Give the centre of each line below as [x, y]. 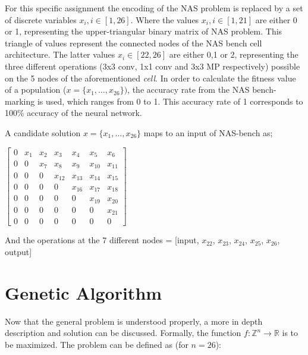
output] [18, 252]
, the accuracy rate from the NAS [188, 89]
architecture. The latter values [60, 54]
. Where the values [165, 19]
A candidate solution [43, 132]
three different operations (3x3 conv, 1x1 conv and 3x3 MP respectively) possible [153, 66]
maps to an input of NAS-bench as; [208, 132]
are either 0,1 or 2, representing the [234, 54]
